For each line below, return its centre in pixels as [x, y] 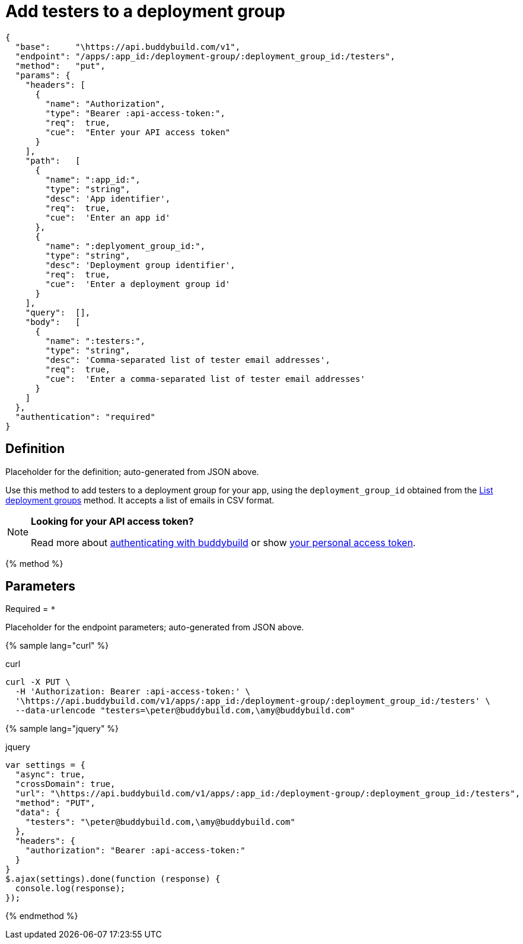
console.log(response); [70, 889]
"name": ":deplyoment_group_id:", [125, 246]
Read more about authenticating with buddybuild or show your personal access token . [223, 542]
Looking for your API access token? [112, 521]
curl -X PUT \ [38, 682]
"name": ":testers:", [95, 341]
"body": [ [53, 322]
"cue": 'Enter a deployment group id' [138, 284]
